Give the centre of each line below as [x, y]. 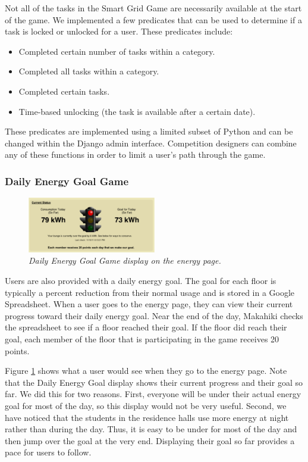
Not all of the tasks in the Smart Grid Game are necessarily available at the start [153, 8]
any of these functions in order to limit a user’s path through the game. [135, 154]
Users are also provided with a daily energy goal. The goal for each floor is [141, 281]
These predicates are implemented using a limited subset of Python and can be [149, 131]
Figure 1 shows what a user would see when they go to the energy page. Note [146, 371]
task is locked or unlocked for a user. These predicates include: [119, 31]
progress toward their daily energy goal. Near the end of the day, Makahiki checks [154, 315]
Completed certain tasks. [64, 91]
